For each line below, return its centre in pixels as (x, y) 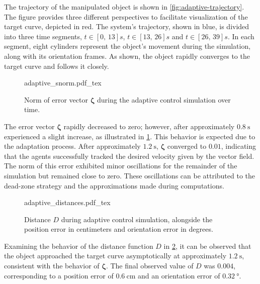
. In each (241, 36)
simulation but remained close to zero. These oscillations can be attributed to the (130, 175)
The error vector (29, 126)
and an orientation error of (179, 275)
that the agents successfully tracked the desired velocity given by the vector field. (129, 156)
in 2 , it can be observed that (207, 246)
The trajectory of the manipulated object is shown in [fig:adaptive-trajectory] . (124, 7)
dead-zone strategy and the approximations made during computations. (114, 185)
